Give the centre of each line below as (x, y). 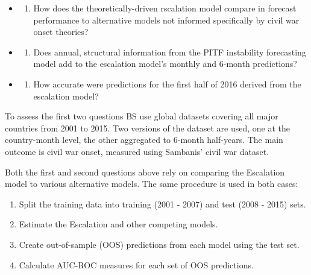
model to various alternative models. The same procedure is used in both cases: (152, 184)
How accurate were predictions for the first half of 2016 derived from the (167, 84)
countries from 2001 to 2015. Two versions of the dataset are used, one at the (147, 128)
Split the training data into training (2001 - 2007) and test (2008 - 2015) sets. (162, 204)
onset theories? (61, 32)
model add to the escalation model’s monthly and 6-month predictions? (165, 64)
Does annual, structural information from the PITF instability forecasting (170, 52)
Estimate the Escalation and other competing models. (118, 224)
